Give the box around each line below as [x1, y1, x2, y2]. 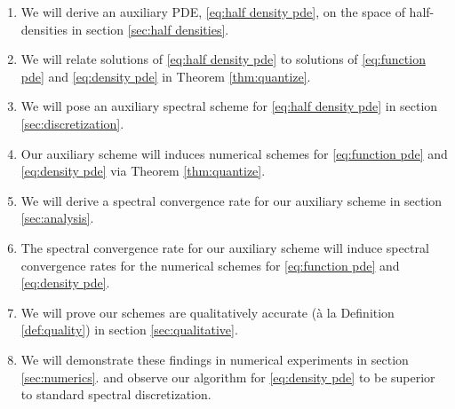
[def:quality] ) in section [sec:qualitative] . [20, 320, 238, 339]
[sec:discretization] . [20, 114, 124, 132]
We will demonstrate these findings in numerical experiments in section [20, 350, 409, 368]
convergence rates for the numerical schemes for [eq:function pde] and [20, 256, 400, 274]
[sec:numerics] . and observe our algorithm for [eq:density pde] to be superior [20, 367, 435, 386]
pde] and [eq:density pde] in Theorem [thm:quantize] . [20, 67, 311, 85]
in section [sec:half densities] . [71, 20, 229, 38]
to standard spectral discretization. [20, 385, 212, 404]
